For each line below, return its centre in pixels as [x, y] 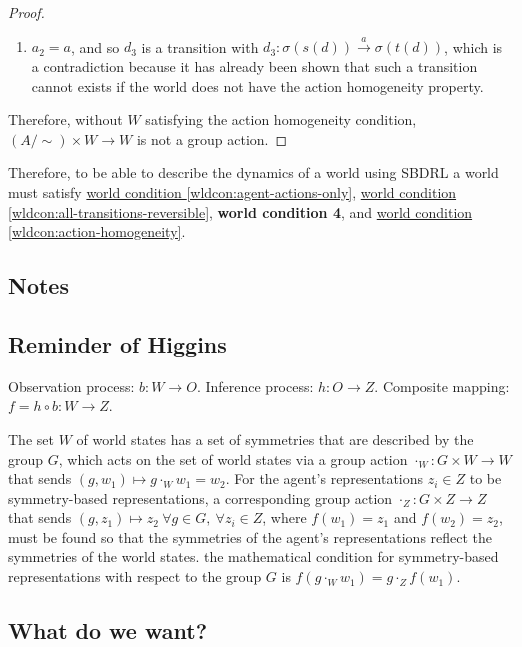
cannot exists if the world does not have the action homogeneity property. [257, 85]
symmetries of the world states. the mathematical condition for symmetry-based [253, 556]
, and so [95, 46]
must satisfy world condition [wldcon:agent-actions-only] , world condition [232, 191]
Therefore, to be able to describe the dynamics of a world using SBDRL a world [253, 172]
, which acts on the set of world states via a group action [233, 458]
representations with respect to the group [135, 576]
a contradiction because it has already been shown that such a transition [254, 65]
